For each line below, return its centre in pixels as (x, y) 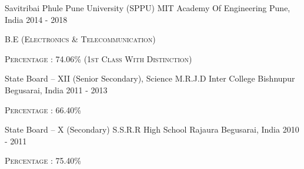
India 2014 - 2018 (36, 19)
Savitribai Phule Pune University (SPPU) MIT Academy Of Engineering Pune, (148, 8)
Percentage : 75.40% (43, 160)
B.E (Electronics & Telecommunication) (80, 39)
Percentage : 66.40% (43, 109)
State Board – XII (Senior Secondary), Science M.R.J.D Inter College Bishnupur (150, 78)
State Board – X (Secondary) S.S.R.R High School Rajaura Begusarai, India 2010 (152, 129)
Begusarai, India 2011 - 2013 (56, 89)
